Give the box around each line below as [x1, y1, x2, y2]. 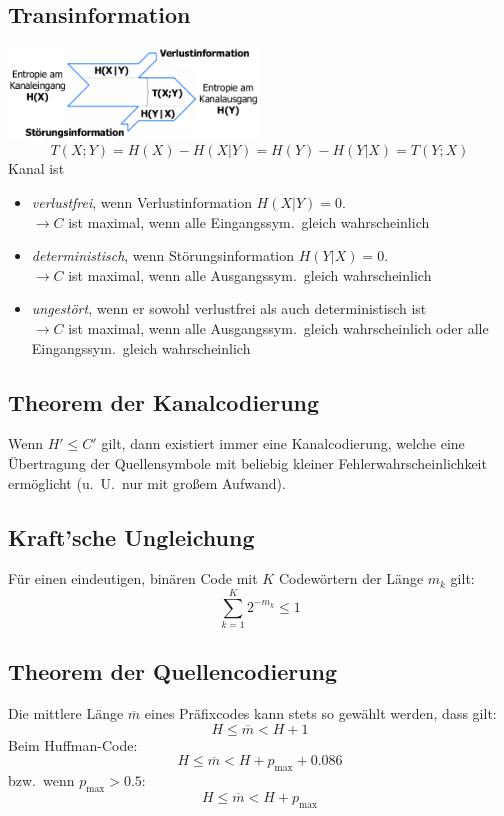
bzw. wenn [8, 770, 75, 791]
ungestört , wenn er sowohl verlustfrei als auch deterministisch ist [31, 298, 427, 319]
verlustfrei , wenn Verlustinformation [31, 192, 252, 212]
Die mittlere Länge [8, 703, 124, 724]
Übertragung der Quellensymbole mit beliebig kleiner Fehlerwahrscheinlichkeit [8, 452, 487, 473]
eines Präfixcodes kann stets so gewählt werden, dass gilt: [144, 703, 497, 724]
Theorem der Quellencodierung [8, 656, 338, 687]
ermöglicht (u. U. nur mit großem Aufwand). [8, 472, 286, 493]
